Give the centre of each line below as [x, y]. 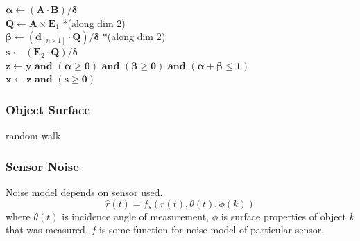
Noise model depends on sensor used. [84, 192]
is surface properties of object [284, 216]
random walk [33, 135]
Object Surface [48, 109]
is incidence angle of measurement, [135, 216]
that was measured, [47, 230]
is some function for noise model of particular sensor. [212, 230]
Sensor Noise [42, 166]
